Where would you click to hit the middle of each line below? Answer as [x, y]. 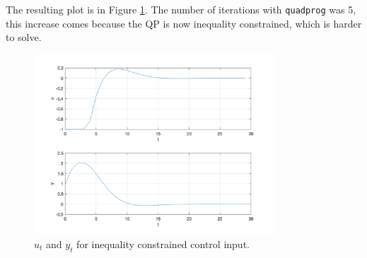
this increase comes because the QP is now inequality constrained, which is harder [184, 23]
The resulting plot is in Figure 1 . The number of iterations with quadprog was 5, [181, 9]
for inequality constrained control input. [163, 244]
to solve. [24, 37]
